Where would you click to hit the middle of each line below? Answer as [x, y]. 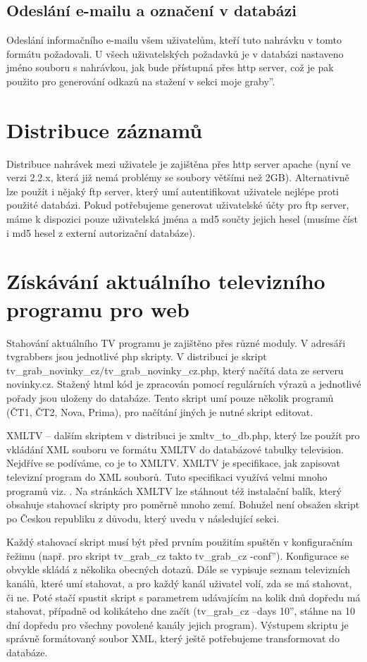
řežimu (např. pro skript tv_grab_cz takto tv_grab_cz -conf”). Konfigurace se [178, 555]
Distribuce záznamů [105, 129]
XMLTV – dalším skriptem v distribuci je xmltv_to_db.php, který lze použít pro [183, 435]
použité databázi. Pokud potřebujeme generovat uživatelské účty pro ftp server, [178, 205]
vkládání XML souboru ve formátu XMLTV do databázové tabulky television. [175, 449]
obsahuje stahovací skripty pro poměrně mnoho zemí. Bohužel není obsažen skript [183, 504]
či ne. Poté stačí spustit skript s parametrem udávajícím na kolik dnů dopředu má [183, 597]
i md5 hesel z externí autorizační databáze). [101, 232]
